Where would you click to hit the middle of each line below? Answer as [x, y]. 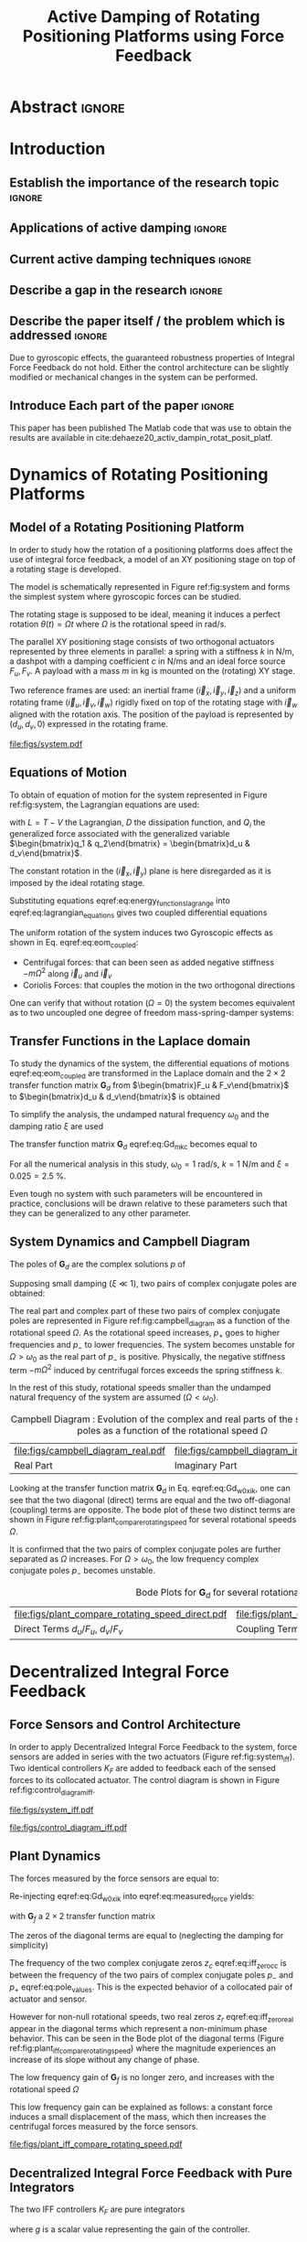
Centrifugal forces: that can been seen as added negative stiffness [148, 962]
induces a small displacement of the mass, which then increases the [138, 2117]
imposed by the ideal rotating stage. [77, 883]
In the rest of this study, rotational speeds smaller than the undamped [140, 1388]
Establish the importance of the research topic [144, 182]
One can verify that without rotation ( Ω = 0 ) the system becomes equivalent [152, 1003]
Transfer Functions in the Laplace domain [130, 1041]
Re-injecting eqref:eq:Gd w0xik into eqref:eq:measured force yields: [132, 1897]
